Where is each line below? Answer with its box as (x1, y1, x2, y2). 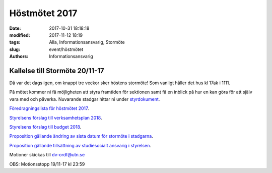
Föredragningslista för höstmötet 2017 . (9, 105, 89, 111)
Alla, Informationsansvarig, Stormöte (49, 39, 125, 45)
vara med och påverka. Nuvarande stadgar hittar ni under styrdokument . (9, 96, 160, 102)
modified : (9, 32, 30, 38)
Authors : (9, 53, 29, 60)
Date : (9, 25, 21, 31)
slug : (9, 46, 20, 52)
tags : (9, 39, 21, 45)
